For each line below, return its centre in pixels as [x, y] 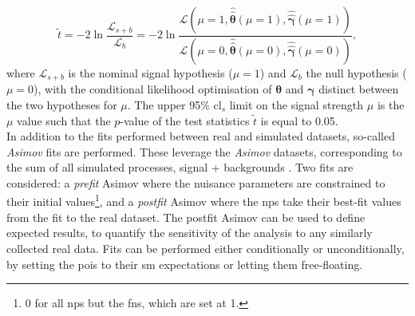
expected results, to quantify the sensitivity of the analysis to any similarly [190, 233]
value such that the [64, 120]
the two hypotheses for [62, 104]
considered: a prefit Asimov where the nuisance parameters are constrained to [196, 182]
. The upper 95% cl [174, 104]
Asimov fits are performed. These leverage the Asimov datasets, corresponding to [204, 151]
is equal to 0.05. [299, 120]
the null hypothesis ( [356, 72]
